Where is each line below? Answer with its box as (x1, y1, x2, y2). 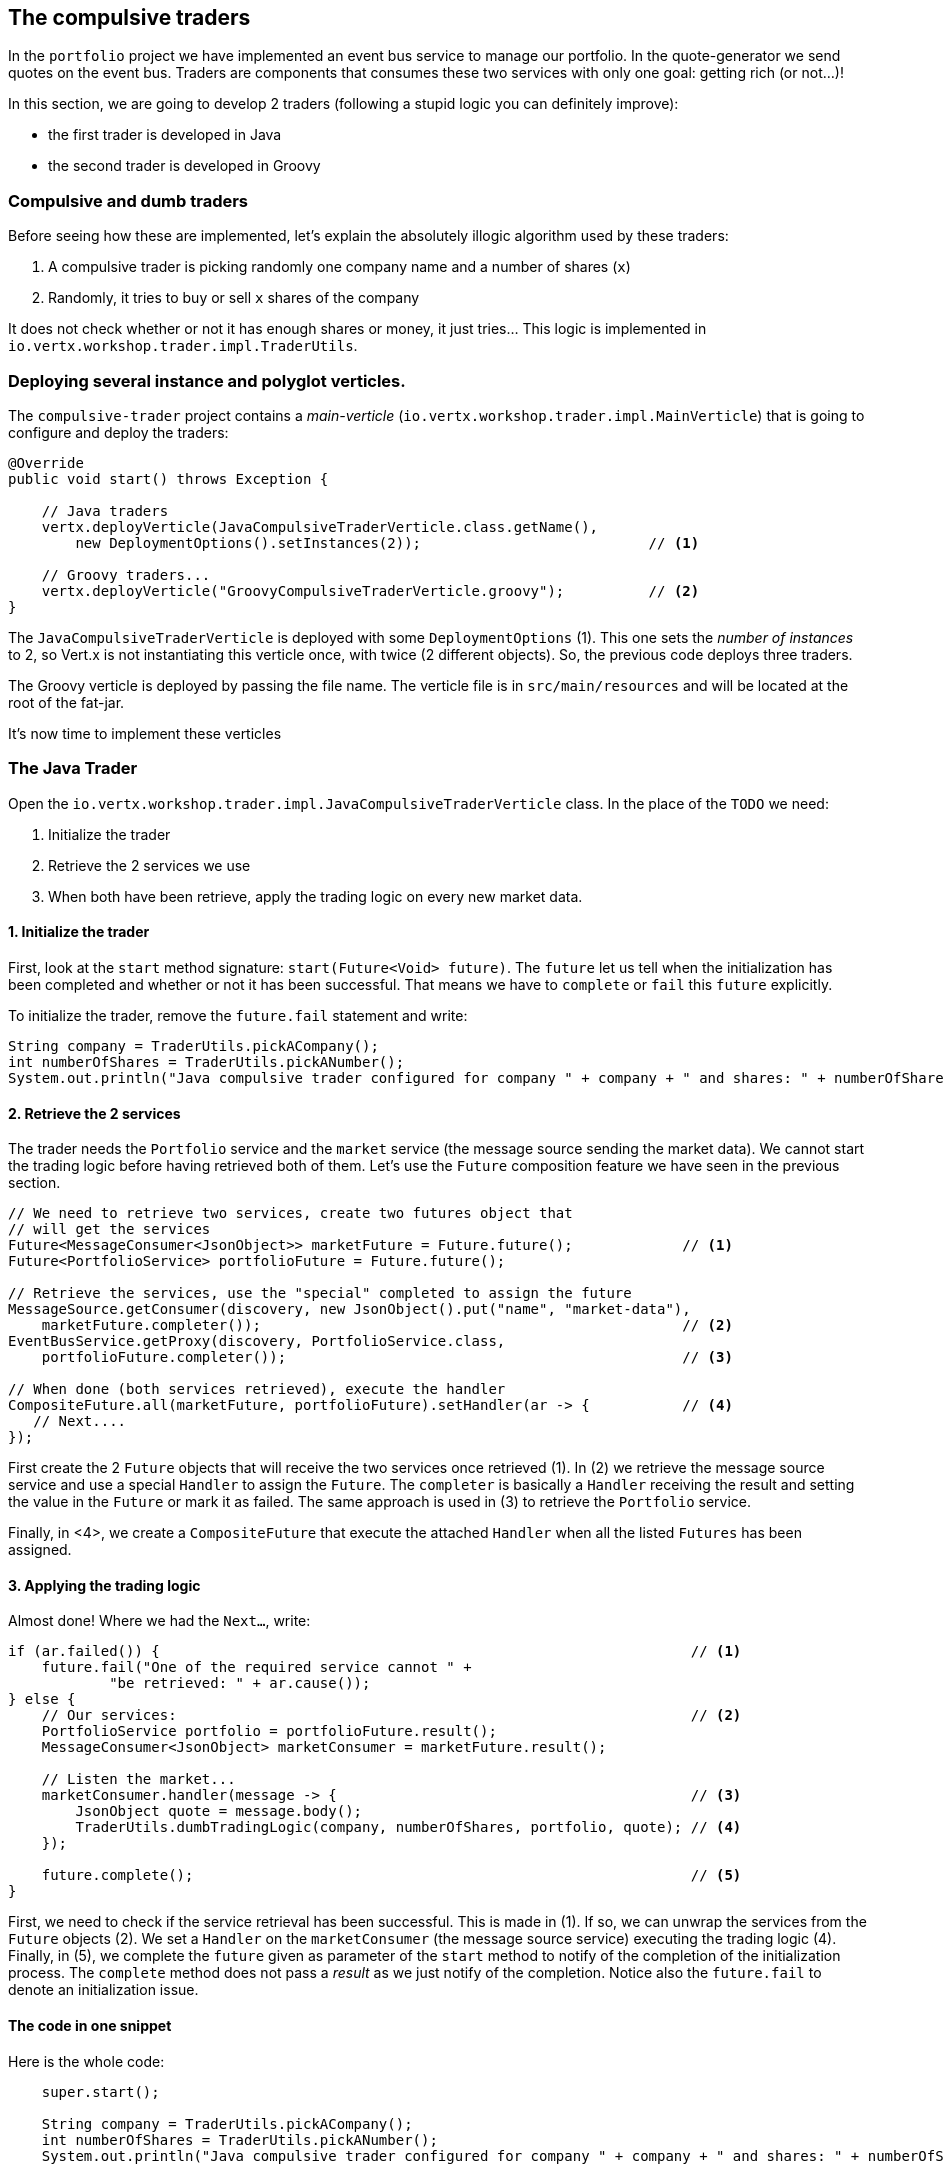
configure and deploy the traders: (8, 423, 229, 441)
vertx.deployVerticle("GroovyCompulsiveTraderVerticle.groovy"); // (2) (41, 582, 700, 599)
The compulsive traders (8, 5, 251, 30)
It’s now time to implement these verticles (8, 724, 282, 742)
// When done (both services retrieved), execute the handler (8, 1381, 506, 1398)
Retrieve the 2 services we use (48, 856, 251, 874)
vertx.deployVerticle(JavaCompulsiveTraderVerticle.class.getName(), (41, 518, 599, 535)
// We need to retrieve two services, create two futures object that (8, 1205, 573, 1222)
